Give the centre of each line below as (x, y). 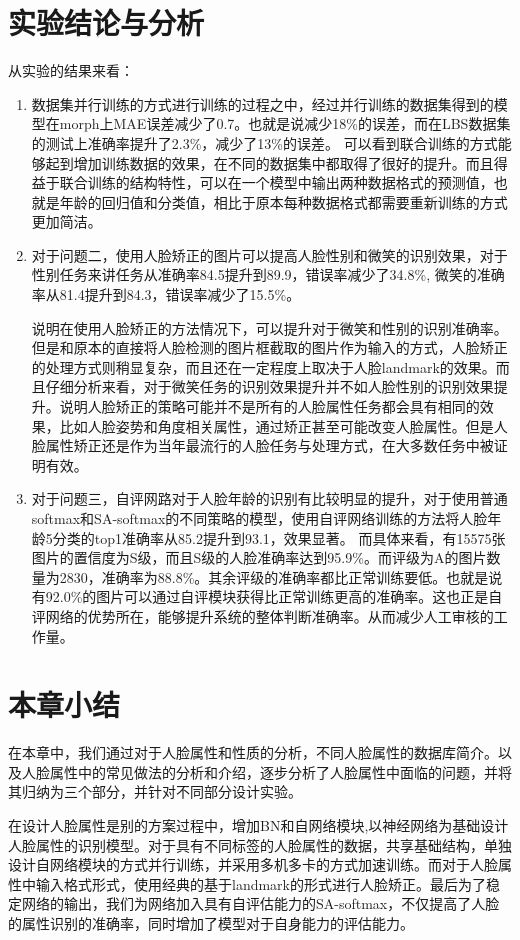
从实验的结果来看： (71, 70)
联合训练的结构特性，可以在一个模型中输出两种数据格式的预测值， (276, 182)
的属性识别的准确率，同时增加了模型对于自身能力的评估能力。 (211, 923)
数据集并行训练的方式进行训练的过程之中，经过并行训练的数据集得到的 (262, 103)
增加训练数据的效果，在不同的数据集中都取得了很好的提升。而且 (283, 162)
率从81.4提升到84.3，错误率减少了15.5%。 (166, 294)
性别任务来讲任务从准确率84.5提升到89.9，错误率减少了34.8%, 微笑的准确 (268, 274)
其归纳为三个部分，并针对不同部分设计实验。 (155, 791)
